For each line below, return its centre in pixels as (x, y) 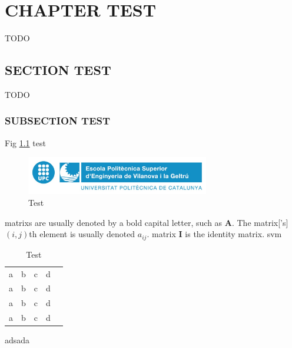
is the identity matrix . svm (233, 234)
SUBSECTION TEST (58, 121)
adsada (17, 340)
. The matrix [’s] (260, 222)
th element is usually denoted (82, 234)
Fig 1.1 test (25, 142)
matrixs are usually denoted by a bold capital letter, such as (114, 222)
